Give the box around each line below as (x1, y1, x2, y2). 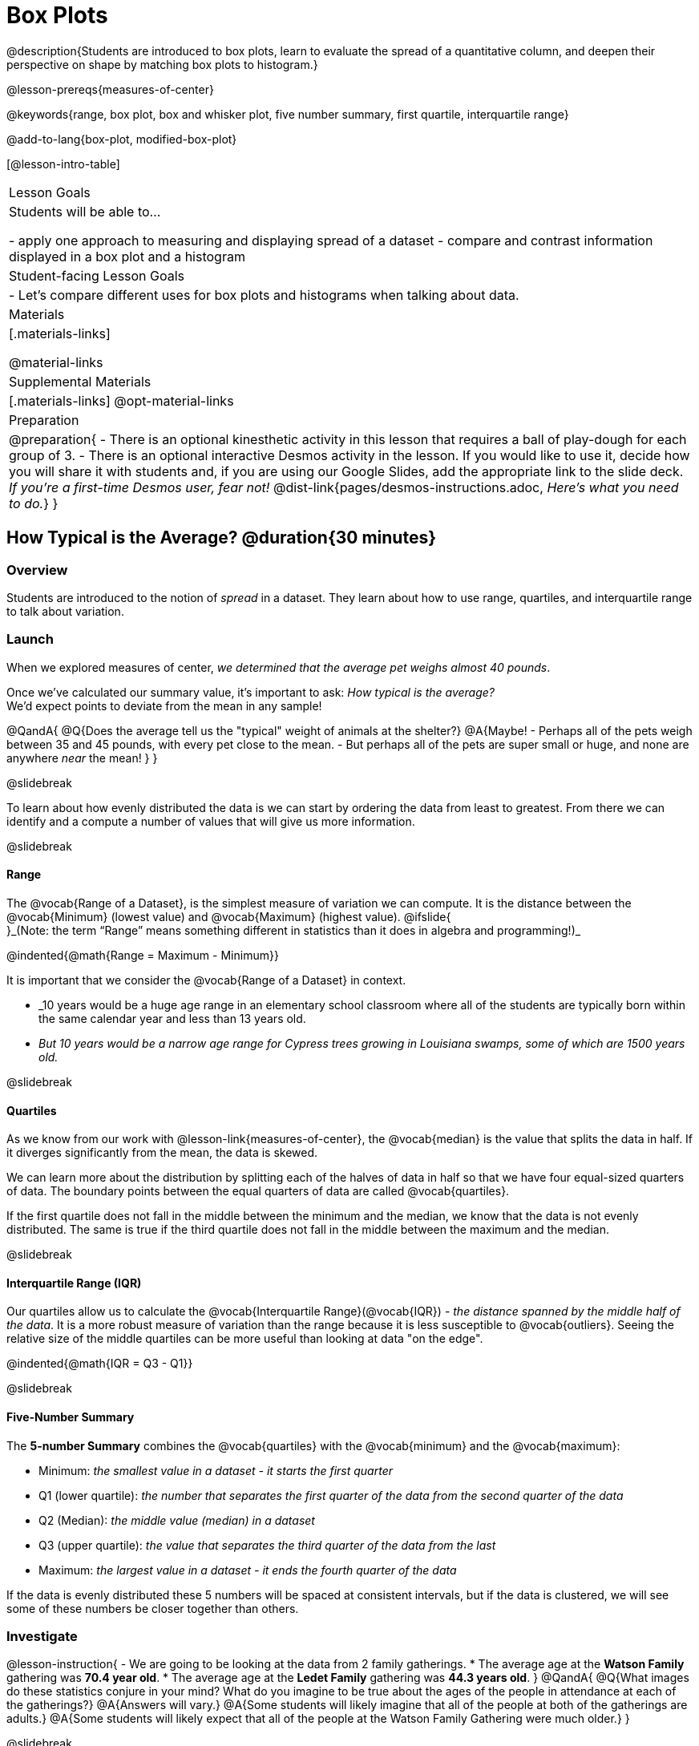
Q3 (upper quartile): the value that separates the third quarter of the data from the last (38, 1538, 496, 1552)
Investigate (6, 1627, 78, 1644)
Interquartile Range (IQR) (6, 1275, 142, 1290)
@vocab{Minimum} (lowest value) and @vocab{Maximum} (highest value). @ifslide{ (6, 909, 451, 924)
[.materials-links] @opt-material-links (9, 392, 234, 409)
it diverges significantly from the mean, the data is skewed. (6, 1146, 318, 1160)
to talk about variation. (6, 604, 124, 618)
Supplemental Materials (9, 373, 152, 390)
